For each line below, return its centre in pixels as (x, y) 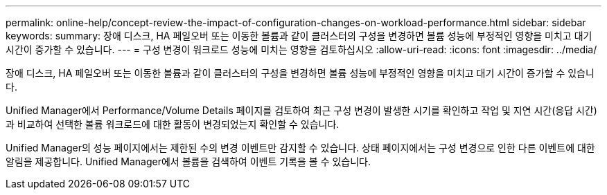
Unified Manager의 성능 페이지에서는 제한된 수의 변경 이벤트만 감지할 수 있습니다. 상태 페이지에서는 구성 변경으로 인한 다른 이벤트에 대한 (300, 148)
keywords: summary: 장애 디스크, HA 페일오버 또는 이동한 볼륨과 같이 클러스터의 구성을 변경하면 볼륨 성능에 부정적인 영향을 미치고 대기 (299, 36)
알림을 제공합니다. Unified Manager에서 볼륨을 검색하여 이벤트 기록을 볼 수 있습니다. (188, 161)
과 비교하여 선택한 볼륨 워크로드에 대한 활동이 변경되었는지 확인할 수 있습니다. (173, 124)
